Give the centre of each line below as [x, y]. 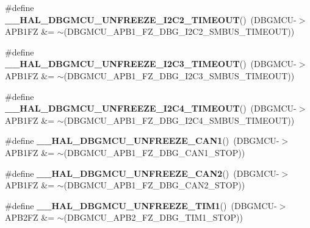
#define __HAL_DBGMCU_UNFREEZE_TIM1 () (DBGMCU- [141, 205]
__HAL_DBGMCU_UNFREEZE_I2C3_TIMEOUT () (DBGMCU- [151, 64]
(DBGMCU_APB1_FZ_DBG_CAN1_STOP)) [154, 152]
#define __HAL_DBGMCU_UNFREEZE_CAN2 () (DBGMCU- [142, 173]
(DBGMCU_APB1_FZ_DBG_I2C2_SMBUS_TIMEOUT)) [179, 31]
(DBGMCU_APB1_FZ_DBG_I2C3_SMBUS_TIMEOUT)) [179, 75]
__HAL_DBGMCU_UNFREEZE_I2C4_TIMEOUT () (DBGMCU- [151, 108]
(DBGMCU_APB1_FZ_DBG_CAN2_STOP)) [154, 185]
